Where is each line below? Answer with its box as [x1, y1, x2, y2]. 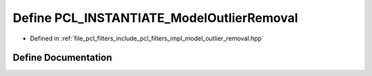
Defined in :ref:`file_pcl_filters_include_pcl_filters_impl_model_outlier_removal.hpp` [30, 34, 265, 42]
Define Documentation [12, 52, 112, 64]
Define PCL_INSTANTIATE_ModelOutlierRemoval [12, 10, 298, 25]
